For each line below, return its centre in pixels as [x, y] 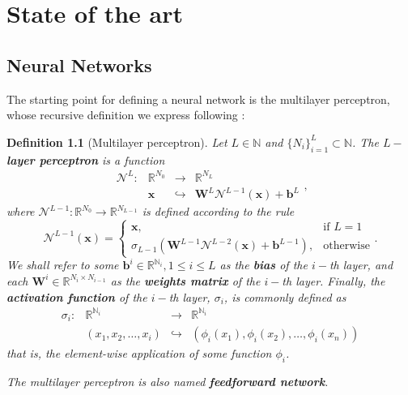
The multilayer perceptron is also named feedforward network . [168, 381]
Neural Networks [79, 64]
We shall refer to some [63, 265]
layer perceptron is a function [86, 159]
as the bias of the [263, 265]
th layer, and [361, 265]
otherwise [346, 246]
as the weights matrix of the [185, 280]
